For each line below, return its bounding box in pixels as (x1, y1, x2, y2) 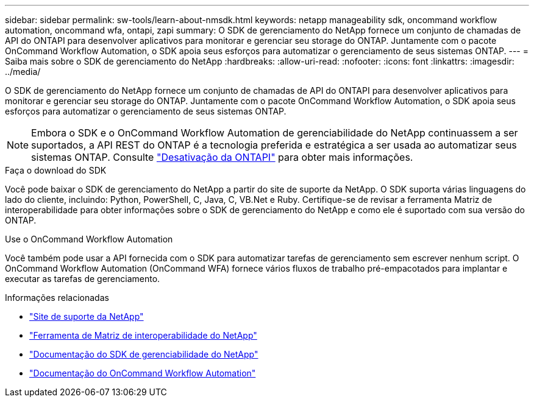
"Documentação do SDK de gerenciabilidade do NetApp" (29, 349, 258, 359)
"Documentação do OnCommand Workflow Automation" (29, 368, 256, 378)
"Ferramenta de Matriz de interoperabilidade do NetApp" (29, 330, 257, 340)
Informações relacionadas (5, 292, 109, 303)
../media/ (5, 66, 41, 77)
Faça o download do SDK (5, 165, 107, 175)
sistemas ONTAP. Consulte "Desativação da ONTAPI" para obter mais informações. (31, 151, 413, 163)
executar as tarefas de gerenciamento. (5, 273, 160, 284)
